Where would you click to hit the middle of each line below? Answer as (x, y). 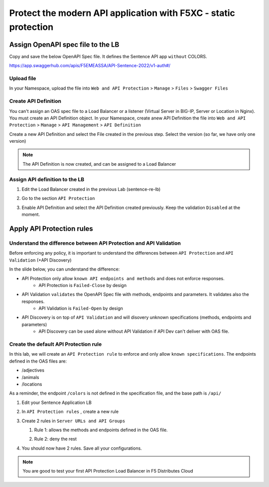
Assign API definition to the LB (47, 179)
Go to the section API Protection (58, 198)
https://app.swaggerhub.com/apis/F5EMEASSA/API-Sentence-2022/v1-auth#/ (90, 66)
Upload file (23, 79)
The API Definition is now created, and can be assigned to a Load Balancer (99, 164)
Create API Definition (35, 101)
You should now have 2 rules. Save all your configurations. (82, 448)
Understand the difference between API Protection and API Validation (95, 243)
